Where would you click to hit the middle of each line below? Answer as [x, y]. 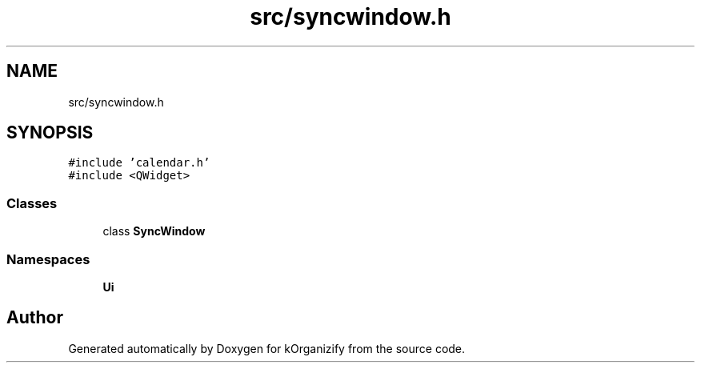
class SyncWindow [154, 231]
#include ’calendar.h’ [139, 163]
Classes [32, 203]
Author [35, 318]
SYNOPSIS [50, 133]
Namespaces [48, 259]
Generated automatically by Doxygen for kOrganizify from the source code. [267, 348]
